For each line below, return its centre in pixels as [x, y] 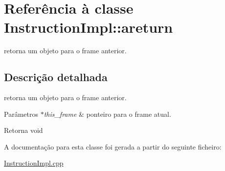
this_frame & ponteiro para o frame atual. [107, 114]
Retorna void [23, 130]
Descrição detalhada [56, 77]
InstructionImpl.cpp [34, 163]
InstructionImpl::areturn [89, 27]
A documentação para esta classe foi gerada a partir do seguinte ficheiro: [113, 146]
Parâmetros [21, 114]
